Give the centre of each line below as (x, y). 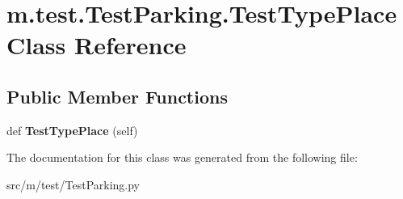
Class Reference (97, 45)
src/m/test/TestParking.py (73, 184)
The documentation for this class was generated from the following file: (182, 157)
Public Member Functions (117, 96)
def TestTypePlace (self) (72, 130)
